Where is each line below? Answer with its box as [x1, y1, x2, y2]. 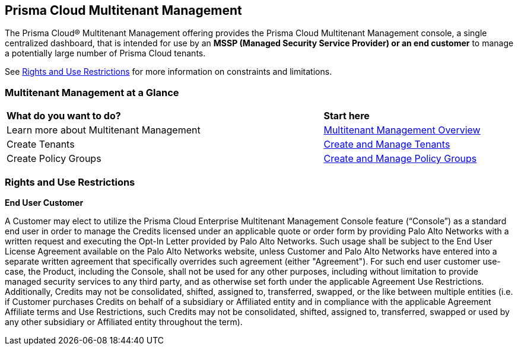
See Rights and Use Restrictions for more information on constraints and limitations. [5, 66, 332, 77]
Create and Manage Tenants [323, 138, 450, 151]
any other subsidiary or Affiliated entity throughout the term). [5, 316, 243, 327]
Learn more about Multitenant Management [7, 124, 201, 136]
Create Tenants [7, 138, 75, 151]
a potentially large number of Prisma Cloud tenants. [5, 48, 206, 59]
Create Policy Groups [7, 152, 101, 165]
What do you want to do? [7, 110, 121, 122]
